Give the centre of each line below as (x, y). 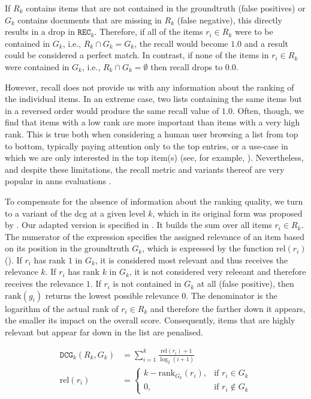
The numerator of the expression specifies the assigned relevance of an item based (155, 236)
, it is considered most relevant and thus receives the (191, 259)
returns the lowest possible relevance (112, 295)
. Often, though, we (268, 110)
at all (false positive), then (245, 283)
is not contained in (147, 283)
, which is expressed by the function (208, 248)
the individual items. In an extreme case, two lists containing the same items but (153, 99)
